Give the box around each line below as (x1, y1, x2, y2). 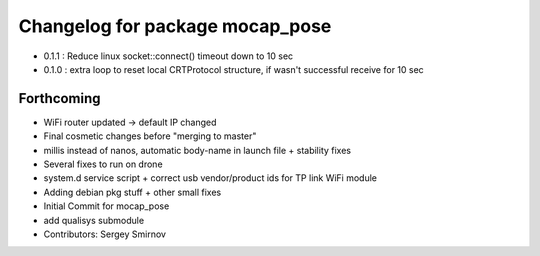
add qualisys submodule (43, 214, 145, 226)
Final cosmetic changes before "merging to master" (43, 130, 257, 142)
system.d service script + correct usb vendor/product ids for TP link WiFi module (43, 172, 378, 184)
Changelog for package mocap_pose (18, 15, 332, 37)
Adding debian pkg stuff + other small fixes (43, 186, 222, 198)
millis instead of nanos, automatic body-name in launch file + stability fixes (43, 144, 352, 156)
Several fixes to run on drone (43, 158, 164, 170)
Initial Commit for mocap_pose (43, 200, 170, 212)
